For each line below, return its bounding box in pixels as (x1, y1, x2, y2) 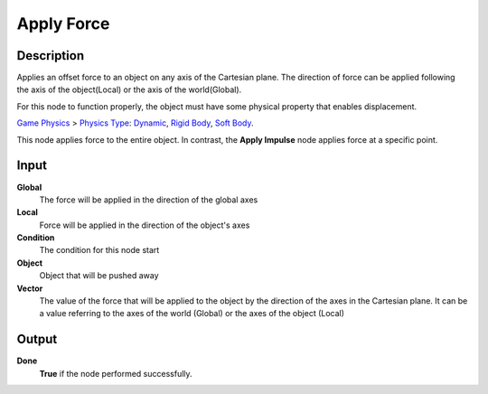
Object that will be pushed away (39, 270, 159, 281)
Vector (16, 283, 43, 294)
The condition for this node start (39, 245, 160, 256)
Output (16, 332, 58, 347)
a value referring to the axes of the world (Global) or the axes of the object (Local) (39, 308, 345, 319)
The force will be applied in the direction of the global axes (39, 194, 258, 205)
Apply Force (16, 14, 110, 33)
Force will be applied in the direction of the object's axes (39, 220, 250, 230)
